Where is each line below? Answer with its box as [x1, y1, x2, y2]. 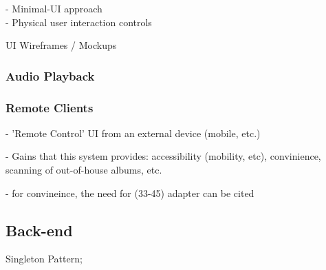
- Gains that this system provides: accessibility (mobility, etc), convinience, [6, 149, 321, 163]
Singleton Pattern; [6, 251, 83, 266]
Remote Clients [6, 98, 94, 116]
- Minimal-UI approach [6, 1, 102, 15]
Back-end [6, 219, 73, 240]
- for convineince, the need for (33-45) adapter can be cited [6, 185, 254, 200]
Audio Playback [6, 67, 95, 84]
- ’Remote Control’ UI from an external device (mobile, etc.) [6, 125, 261, 140]
